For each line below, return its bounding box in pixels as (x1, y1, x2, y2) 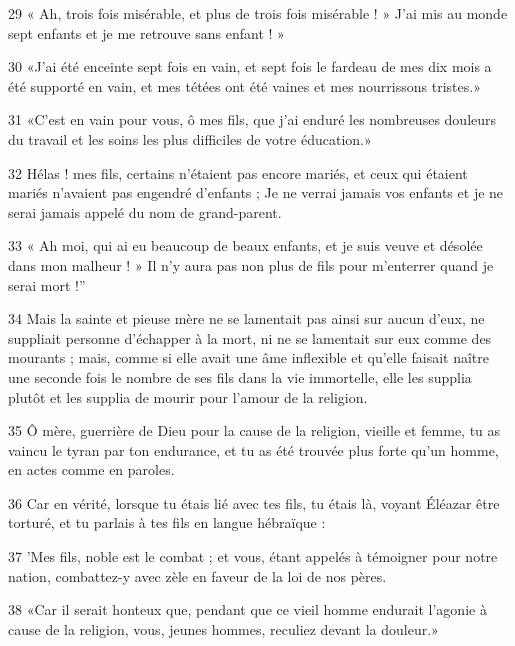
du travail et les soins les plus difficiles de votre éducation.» (8, 128, 372, 149)
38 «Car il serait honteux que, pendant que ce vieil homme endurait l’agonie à (8, 599, 487, 620)
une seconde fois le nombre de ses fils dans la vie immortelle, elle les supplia (8, 366, 472, 387)
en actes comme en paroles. (8, 459, 175, 480)
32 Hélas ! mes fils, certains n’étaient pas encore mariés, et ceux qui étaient (8, 162, 468, 183)
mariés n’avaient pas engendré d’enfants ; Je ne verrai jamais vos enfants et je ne (8, 182, 504, 203)
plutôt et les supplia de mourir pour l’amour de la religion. (8, 386, 368, 407)
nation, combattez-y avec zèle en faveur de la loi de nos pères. (8, 565, 387, 586)
